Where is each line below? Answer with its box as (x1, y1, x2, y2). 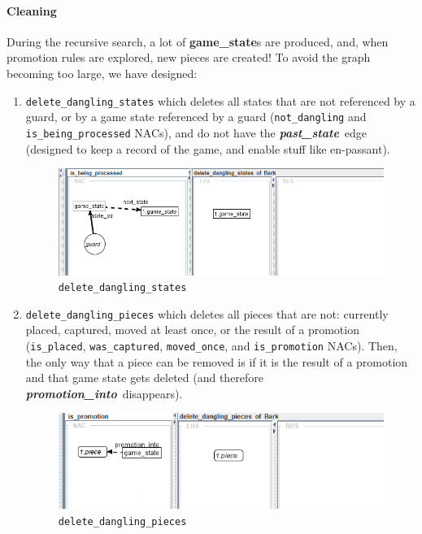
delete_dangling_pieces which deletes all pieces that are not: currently (25, 305, 389, 322)
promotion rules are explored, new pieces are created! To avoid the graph (7, 49, 371, 66)
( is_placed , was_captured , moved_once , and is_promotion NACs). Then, (25, 337, 398, 354)
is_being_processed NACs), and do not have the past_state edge (25, 124, 368, 141)
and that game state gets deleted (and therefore (25, 369, 264, 386)
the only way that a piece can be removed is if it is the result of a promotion (25, 353, 408, 370)
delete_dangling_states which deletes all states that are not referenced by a (25, 92, 415, 109)
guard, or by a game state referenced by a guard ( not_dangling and (25, 108, 367, 125)
